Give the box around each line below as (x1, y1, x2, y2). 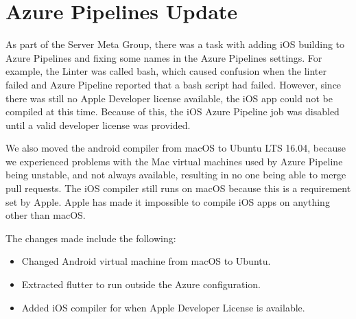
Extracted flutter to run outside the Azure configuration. (21, 277, 261, 292)
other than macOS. (5, 208, 86, 222)
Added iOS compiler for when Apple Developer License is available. (21, 300, 305, 314)
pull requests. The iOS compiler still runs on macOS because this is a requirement (5, 181, 351, 196)
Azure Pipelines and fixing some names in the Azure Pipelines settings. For (5, 50, 322, 64)
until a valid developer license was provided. (5, 117, 191, 132)
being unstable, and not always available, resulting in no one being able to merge (5, 167, 346, 182)
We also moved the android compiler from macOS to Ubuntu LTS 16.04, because (5, 141, 346, 155)
